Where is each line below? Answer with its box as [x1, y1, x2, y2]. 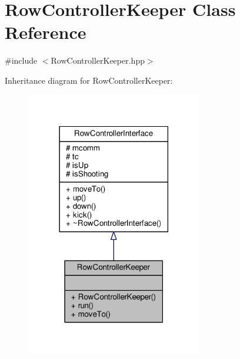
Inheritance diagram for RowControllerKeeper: [5, 74, 173, 86]
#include [5, 54, 38, 67]
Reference [5, 20, 86, 44]
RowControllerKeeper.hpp [51, 54, 145, 67]
